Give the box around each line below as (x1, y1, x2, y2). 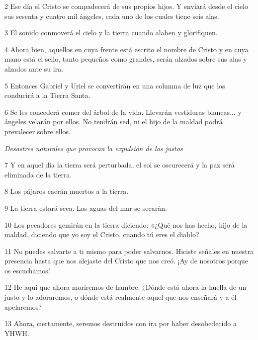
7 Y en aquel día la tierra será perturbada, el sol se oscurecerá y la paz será (4, 160, 235, 170)
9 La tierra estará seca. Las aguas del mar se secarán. (4, 202, 167, 213)
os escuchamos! (4, 265, 50, 275)
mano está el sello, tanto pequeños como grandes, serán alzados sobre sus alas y (4, 54, 247, 64)
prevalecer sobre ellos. (4, 126, 71, 136)
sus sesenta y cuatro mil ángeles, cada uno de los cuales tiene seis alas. (4, 10, 219, 21)
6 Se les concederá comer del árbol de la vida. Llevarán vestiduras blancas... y (4, 106, 242, 117)
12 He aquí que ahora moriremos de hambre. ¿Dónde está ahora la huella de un (4, 282, 247, 292)
